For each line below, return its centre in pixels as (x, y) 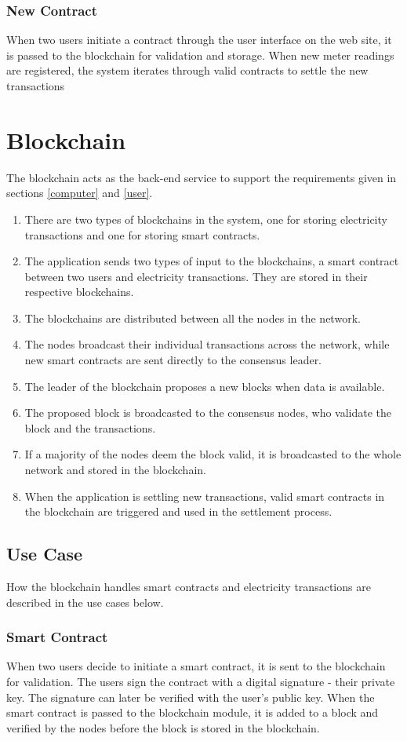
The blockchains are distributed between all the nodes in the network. (193, 318)
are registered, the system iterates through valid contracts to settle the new (187, 70)
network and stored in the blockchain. (115, 470)
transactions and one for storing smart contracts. (142, 234)
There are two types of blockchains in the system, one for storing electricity (206, 219)
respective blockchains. (79, 292)
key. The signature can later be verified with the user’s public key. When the (191, 697)
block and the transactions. (90, 427)
